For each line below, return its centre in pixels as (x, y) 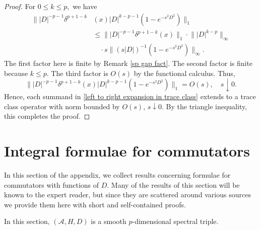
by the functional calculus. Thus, (184, 73)
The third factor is (80, 73)
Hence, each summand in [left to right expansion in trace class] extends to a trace (130, 96)
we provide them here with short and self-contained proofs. (95, 204)
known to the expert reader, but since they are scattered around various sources (127, 195)
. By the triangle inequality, (205, 106)
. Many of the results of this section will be (173, 184)
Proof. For (20, 6)
